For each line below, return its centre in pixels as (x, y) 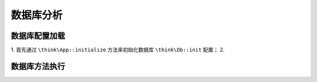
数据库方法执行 (38, 66)
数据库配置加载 (38, 36)
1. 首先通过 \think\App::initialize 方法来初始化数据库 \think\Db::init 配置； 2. (118, 50)
